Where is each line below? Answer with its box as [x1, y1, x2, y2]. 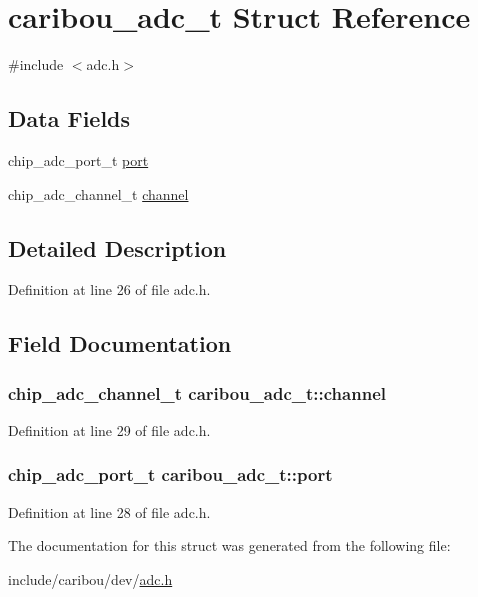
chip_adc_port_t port [8, 149, 149, 170]
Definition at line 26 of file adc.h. [8, 279, 211, 300]
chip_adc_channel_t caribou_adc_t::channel [8, 380, 386, 405]
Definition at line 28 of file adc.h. [8, 501, 211, 522]
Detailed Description [8, 232, 227, 263]
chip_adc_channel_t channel [8, 183, 189, 204]
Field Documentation [8, 328, 232, 359]
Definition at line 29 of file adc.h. [8, 419, 211, 440]
